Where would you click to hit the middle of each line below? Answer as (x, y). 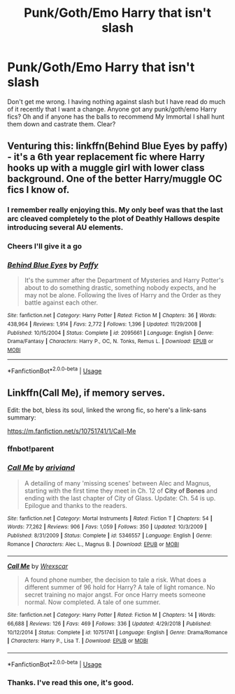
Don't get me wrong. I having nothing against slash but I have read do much (116, 101)
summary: (22, 417)
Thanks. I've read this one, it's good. (71, 682)
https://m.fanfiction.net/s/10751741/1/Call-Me (72, 431)
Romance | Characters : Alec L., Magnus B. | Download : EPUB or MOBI (93, 544)
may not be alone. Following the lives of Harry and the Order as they (123, 295)
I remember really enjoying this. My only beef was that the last (115, 210)
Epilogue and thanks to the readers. (76, 505)
